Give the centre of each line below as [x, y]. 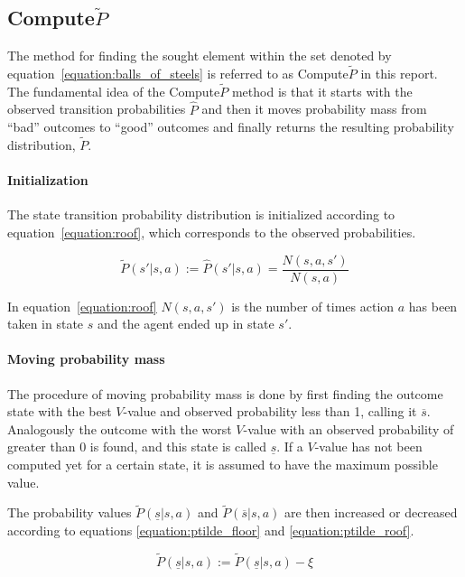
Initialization [48, 180]
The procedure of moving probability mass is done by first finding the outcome [225, 393]
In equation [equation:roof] [82, 306]
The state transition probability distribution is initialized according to [201, 214]
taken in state [46, 324]
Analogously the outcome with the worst [120, 428]
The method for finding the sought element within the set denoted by [200, 56]
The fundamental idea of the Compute [114, 91]
